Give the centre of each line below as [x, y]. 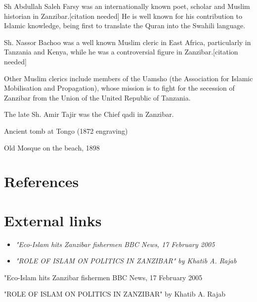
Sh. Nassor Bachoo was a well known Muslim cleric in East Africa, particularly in [128, 42]
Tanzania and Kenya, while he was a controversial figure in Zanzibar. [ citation [121, 52]
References [42, 181]
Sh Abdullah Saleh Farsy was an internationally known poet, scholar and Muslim [127, 6]
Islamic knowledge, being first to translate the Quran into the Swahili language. [125, 25]
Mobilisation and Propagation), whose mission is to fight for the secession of [119, 88]
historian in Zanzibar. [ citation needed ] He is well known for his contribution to [123, 16]
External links [53, 220]
